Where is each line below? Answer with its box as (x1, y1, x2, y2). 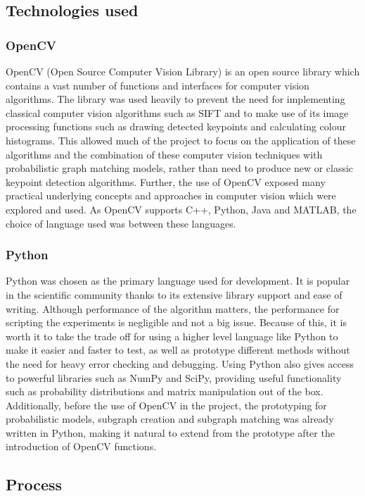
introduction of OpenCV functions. (6, 439, 157, 454)
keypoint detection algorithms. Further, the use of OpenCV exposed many (6, 174, 326, 189)
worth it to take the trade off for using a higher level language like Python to (6, 328, 338, 343)
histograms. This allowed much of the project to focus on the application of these (6, 132, 356, 147)
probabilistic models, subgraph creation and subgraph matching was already (6, 411, 334, 426)
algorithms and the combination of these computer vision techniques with (6, 147, 323, 161)
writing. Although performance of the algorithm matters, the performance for (6, 301, 340, 316)
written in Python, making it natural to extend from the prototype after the (6, 425, 335, 440)
